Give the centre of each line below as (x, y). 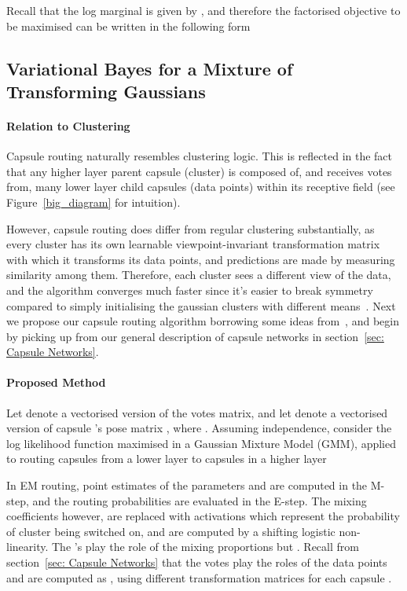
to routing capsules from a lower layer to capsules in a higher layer (167, 459)
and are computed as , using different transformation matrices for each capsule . (199, 577)
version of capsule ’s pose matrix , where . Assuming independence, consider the (199, 428)
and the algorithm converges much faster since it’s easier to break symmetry (190, 290)
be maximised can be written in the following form (128, 26)
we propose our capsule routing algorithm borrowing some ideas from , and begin (203, 321)
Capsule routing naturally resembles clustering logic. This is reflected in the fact (200, 156)
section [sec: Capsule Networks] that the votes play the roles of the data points (197, 562)
